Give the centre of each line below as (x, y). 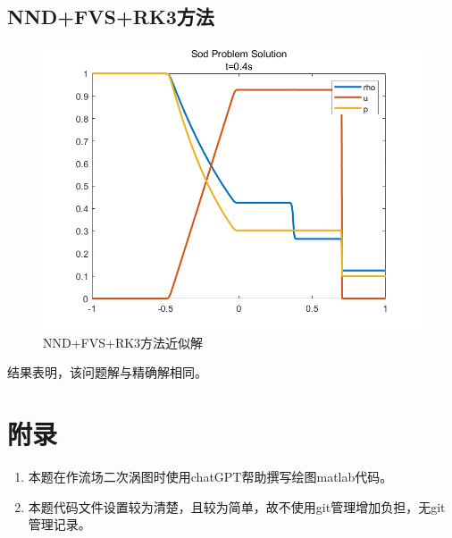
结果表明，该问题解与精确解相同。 (107, 372)
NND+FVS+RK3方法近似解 (123, 342)
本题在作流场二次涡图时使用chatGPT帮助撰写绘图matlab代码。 (210, 477)
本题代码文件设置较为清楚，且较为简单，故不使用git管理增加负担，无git (237, 506)
